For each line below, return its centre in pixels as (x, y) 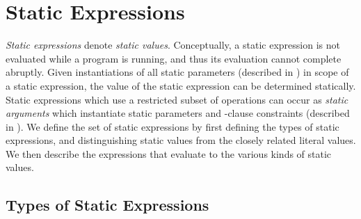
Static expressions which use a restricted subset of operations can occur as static (177, 99)
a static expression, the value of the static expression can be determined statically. (181, 85)
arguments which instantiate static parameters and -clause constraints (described (178, 113)
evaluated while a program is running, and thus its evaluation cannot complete (174, 58)
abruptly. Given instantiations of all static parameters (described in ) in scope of (177, 72)
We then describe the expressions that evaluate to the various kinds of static (169, 153)
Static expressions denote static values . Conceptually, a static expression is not (173, 45)
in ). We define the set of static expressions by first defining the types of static (173, 126)
